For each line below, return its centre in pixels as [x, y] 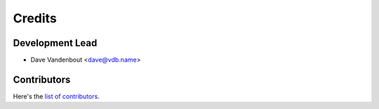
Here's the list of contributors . [56, 96]
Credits [35, 18]
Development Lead [55, 43]
